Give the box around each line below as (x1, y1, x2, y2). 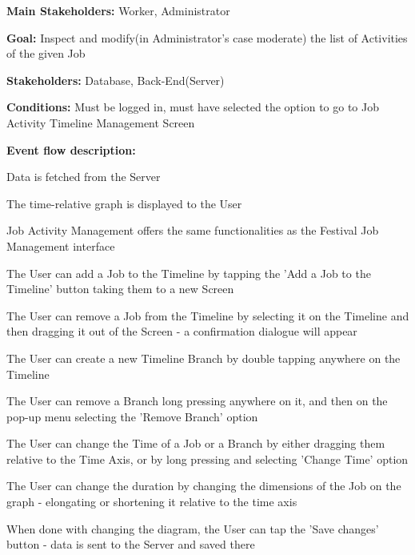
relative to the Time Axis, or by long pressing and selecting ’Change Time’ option (6, 450, 409, 467)
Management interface (6, 237, 115, 254)
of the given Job (6, 45, 86, 62)
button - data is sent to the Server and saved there (6, 536, 255, 553)
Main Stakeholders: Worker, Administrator (6, 2, 230, 18)
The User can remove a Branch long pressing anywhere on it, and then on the (6, 392, 388, 409)
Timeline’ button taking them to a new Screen (6, 280, 234, 297)
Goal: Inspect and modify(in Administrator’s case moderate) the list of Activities (6, 29, 408, 46)
